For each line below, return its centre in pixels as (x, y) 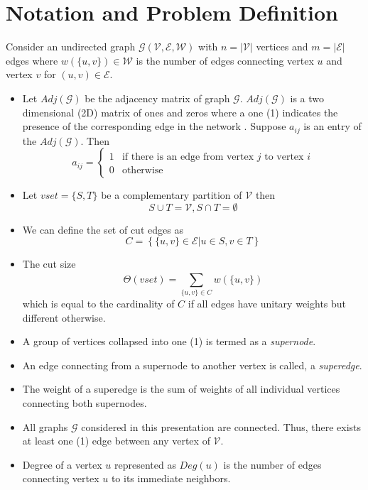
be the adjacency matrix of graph (157, 98)
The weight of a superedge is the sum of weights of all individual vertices (181, 389)
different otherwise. (64, 317)
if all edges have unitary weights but (267, 304)
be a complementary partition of (172, 195)
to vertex (284, 157)
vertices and (282, 47)
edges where (32, 60)
